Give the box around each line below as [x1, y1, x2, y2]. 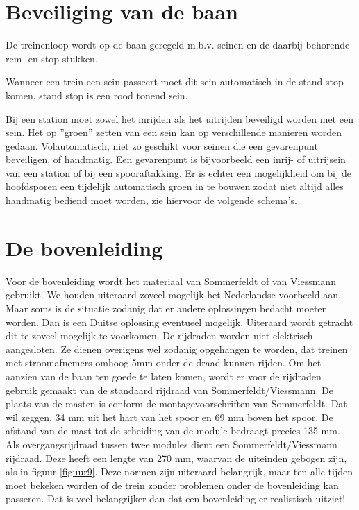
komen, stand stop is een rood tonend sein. [6, 87, 188, 102]
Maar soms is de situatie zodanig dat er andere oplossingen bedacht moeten [6, 300, 328, 315]
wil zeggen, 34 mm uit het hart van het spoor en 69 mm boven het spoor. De [6, 409, 333, 424]
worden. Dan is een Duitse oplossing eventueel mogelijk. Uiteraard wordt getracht [6, 314, 353, 329]
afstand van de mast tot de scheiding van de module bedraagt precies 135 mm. [6, 423, 340, 438]
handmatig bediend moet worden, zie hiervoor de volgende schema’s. [6, 193, 297, 207]
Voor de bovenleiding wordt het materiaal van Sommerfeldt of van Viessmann [6, 273, 336, 288]
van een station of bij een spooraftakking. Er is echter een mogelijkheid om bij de [6, 165, 351, 180]
